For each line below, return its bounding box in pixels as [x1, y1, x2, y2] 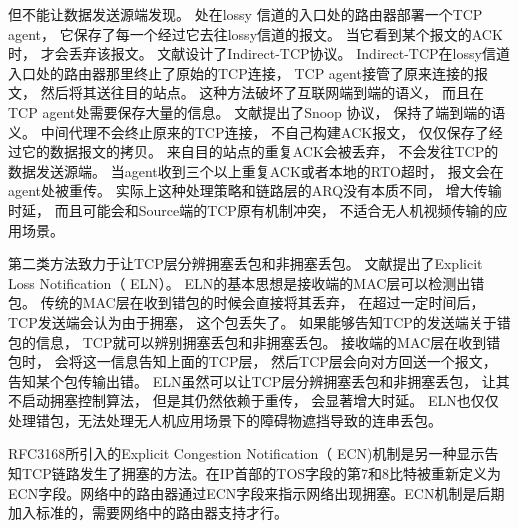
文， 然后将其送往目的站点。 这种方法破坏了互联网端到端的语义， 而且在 [8, 82, 484, 103]
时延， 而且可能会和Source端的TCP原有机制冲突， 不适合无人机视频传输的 [8, 199, 494, 220]
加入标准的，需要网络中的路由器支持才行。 [8, 502, 288, 523]
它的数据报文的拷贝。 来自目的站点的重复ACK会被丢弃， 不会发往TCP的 [21, 141, 499, 162]
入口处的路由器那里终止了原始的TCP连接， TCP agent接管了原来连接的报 [8, 62, 488, 83]
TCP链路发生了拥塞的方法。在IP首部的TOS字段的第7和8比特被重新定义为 [21, 463, 502, 484]
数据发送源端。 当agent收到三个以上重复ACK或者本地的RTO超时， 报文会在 [8, 160, 504, 181]
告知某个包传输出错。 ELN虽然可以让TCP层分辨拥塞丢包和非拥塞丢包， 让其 [8, 370, 510, 391]
